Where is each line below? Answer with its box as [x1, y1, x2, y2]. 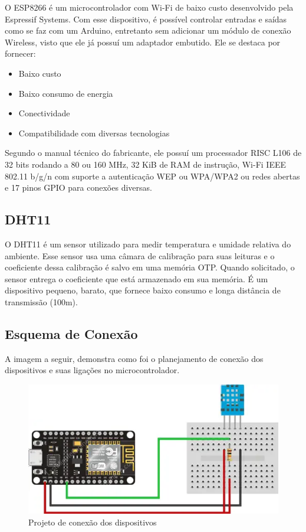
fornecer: [5, 47, 36, 60]
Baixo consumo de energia [18, 87, 113, 99]
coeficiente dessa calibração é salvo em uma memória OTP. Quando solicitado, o [5, 261, 295, 273]
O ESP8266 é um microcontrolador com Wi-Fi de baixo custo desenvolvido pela [5, 1, 294, 13]
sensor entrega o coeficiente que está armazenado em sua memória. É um [5, 272, 268, 285]
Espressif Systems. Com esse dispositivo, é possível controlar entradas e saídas [5, 12, 287, 25]
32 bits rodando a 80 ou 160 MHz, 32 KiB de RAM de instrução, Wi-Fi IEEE [5, 158, 287, 170]
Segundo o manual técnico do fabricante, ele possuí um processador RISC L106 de [5, 146, 302, 159]
